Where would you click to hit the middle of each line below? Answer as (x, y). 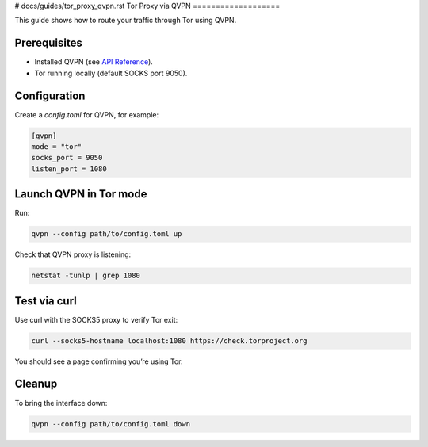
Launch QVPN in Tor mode (81, 194)
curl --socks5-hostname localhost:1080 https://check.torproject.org (169, 340)
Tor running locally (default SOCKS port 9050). (111, 73)
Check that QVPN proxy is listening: (73, 254)
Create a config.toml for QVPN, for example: (87, 114)
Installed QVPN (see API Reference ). (94, 62)
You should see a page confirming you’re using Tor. (99, 361)
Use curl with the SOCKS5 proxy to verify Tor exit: (96, 319)
